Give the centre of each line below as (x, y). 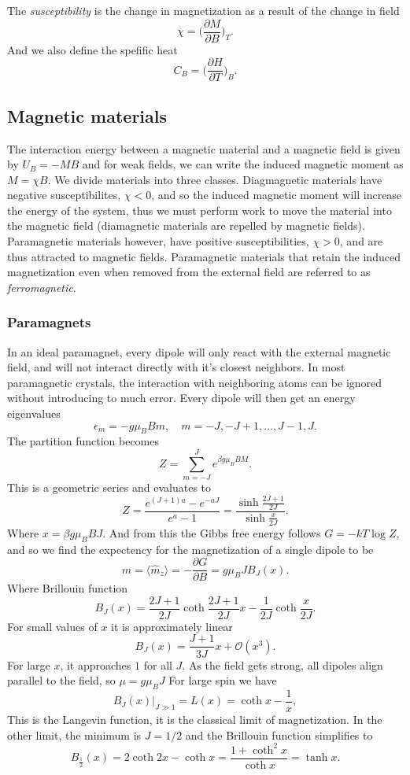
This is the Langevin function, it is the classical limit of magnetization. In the (195, 719)
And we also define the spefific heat (92, 49)
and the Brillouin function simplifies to (279, 734)
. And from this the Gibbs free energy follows (212, 532)
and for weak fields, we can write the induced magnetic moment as (243, 164)
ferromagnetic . (42, 287)
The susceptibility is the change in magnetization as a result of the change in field (203, 10)
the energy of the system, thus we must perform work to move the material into (199, 210)
